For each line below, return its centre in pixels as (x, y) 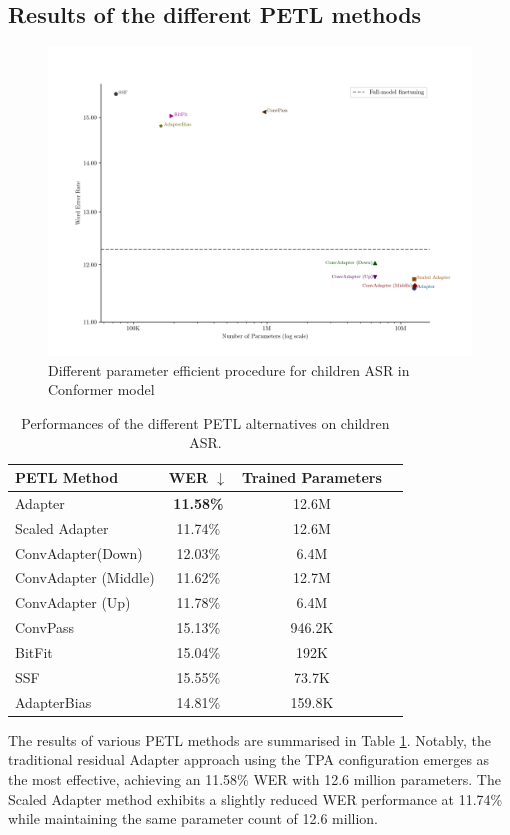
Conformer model (101, 389)
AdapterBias (53, 701)
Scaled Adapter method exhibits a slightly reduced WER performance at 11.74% (255, 798)
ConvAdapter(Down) (79, 552)
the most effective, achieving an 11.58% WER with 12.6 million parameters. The (254, 778)
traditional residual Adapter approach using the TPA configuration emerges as (249, 759)
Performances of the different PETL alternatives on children (205, 422)
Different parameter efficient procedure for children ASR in (229, 369)
